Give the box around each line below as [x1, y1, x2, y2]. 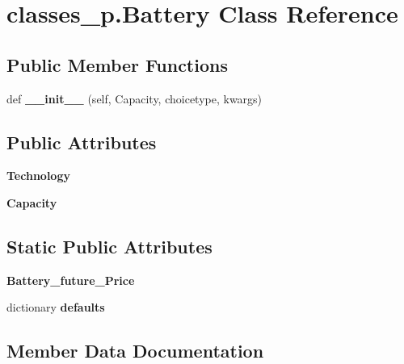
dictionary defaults [6, 299, 105, 316]
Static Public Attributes [6, 233, 213, 258]
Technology [6, 167, 70, 184]
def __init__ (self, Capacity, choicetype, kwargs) [6, 90, 263, 107]
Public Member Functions [6, 52, 228, 77]
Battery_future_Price [6, 271, 135, 288]
